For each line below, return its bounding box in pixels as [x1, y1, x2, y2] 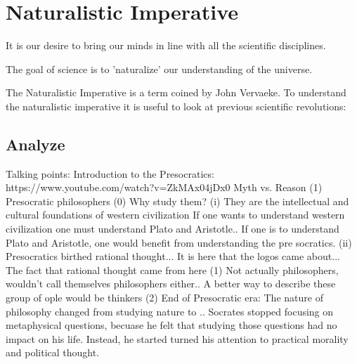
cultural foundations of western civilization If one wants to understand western [6, 207, 345, 222]
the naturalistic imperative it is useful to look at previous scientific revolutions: [6, 98, 346, 113]
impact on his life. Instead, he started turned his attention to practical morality [6, 331, 349, 346]
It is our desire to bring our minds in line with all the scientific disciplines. [6, 38, 326, 53]
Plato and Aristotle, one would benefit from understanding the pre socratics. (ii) [6, 235, 352, 249]
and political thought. [6, 345, 100, 360]
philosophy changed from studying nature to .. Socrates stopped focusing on [6, 304, 334, 318]
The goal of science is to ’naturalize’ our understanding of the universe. [6, 61, 313, 76]
